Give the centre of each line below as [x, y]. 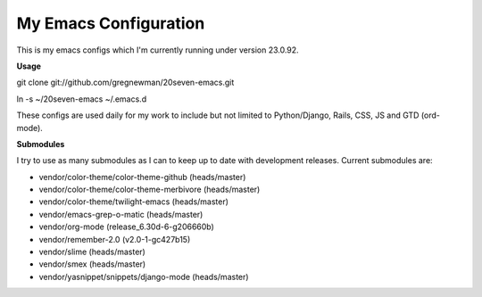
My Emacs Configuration [111, 23]
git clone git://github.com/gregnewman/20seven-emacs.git [125, 82]
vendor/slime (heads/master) [92, 252]
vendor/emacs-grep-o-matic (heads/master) [121, 214]
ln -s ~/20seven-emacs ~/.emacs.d [82, 99]
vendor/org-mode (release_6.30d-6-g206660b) [126, 227]
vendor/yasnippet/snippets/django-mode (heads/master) [144, 276]
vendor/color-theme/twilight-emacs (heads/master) [134, 202]
